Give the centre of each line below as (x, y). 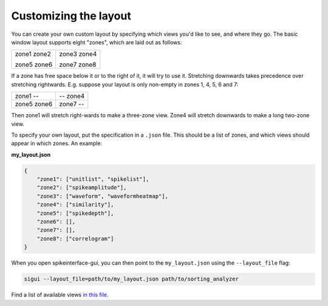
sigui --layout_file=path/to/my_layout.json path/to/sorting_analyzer (132, 279)
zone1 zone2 (33, 54)
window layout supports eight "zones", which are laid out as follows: (97, 42)
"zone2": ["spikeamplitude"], (82, 188)
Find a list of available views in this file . (60, 295)
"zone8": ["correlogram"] (75, 239)
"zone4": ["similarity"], (75, 205)
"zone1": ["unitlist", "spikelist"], (93, 179)
